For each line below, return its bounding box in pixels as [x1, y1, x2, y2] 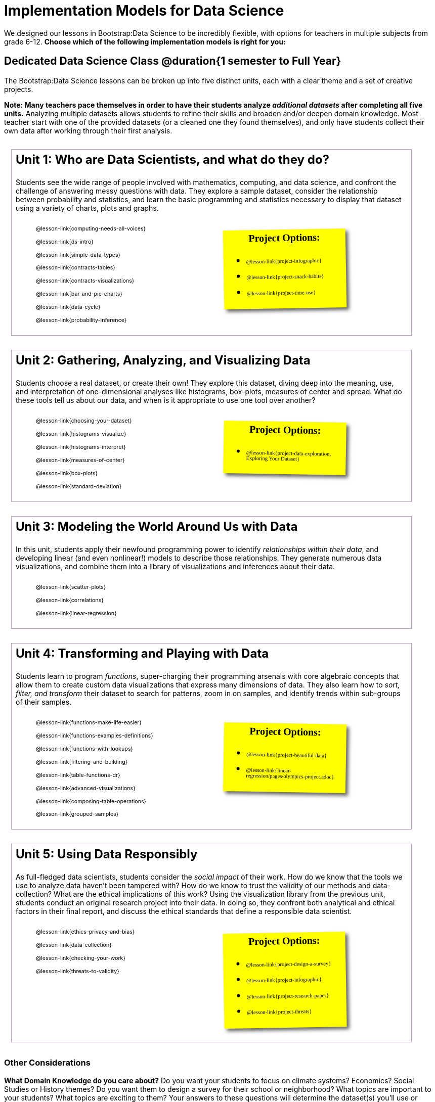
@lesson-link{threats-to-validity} [36, 968, 119, 975]
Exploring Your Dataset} [246, 455, 300, 462]
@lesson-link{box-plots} [36, 470, 98, 477]
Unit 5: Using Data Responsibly [16, 847, 198, 862]
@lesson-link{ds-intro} [36, 238, 94, 245]
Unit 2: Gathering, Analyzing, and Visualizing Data [16, 353, 311, 368]
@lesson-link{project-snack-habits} [246, 273, 324, 281]
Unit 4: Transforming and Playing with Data [16, 646, 269, 661]
